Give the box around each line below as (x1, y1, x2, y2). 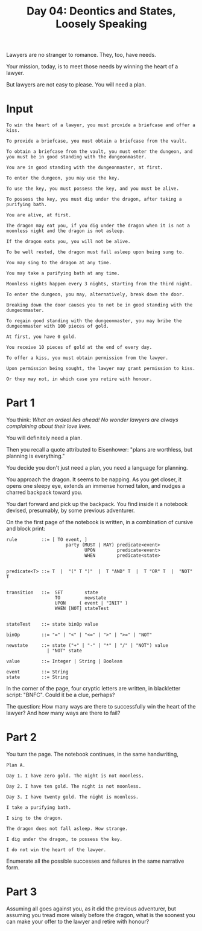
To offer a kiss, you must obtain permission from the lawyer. (6, 355, 169, 361)
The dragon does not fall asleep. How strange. (6, 826, 128, 832)
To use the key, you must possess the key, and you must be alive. (6, 186, 180, 192)
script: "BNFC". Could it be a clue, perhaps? (6, 691, 115, 699)
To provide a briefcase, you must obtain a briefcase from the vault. (6, 138, 188, 144)
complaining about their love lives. (6, 423, 92, 430)
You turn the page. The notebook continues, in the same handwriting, (6, 751, 179, 757)
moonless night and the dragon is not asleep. (6, 228, 125, 234)
